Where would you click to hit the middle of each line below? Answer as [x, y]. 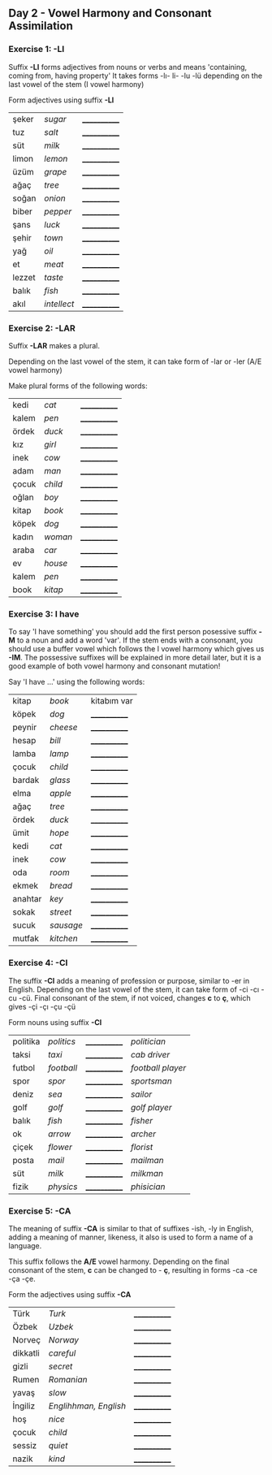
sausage [67, 925]
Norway [64, 1339]
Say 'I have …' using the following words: [77, 682]
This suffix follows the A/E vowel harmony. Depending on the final [119, 1261]
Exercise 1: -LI [37, 50]
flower [60, 1147]
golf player [151, 1107]
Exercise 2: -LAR [42, 328]
